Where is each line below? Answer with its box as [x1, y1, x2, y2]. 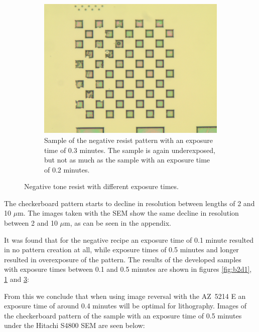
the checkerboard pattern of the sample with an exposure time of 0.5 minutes [4, 310, 242, 320]
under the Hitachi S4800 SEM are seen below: [4, 320, 145, 330]
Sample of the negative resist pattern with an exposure [44, 134, 213, 145]
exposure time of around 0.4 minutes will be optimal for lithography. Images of [4, 300, 247, 311]
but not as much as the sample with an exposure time [44, 154, 210, 165]
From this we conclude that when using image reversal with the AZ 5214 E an [4, 290, 246, 301]
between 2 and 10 [4, 218, 58, 228]
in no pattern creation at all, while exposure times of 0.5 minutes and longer [4, 244, 239, 255]
